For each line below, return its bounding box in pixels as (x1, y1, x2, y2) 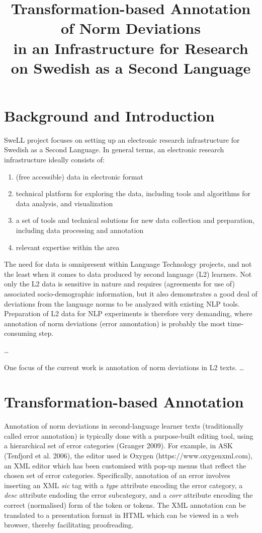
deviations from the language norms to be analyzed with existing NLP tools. (4, 298, 240, 309)
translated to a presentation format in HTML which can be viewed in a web (4, 509, 238, 520)
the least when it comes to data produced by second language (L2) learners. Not (4, 268, 252, 279)
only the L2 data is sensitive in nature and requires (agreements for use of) (4, 278, 235, 289)
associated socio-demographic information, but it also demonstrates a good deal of (4, 288, 257, 299)
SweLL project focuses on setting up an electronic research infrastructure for (4, 134, 240, 145)
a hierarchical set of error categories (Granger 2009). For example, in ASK (4, 440, 233, 451)
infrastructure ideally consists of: (4, 154, 105, 165)
